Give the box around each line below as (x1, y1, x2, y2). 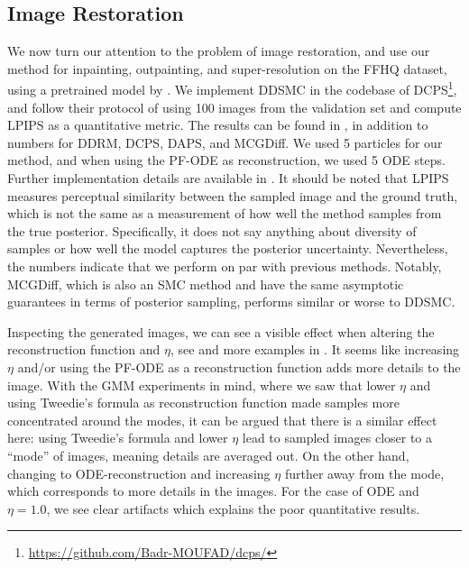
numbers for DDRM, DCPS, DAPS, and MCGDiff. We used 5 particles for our (7, 133, 443, 151)
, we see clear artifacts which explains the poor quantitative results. (46, 499, 420, 518)
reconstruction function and (7, 340, 161, 359)
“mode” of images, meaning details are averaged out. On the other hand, (7, 445, 409, 464)
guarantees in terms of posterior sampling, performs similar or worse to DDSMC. (7, 292, 455, 311)
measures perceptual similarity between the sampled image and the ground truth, (7, 186, 458, 205)
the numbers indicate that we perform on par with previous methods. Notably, (7, 256, 442, 275)
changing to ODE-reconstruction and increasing (7, 463, 271, 482)
